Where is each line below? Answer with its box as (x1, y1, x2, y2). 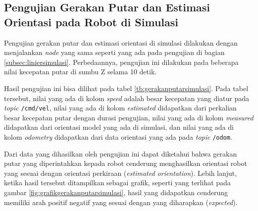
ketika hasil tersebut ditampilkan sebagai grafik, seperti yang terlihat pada (4, 177, 231, 188)
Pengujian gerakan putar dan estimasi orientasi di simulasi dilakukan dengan (4, 37, 238, 48)
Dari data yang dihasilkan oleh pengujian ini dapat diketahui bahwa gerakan (4, 148, 237, 158)
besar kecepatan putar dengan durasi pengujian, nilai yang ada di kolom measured (4, 112, 254, 122)
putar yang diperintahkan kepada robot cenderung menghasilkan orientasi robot (4, 158, 247, 168)
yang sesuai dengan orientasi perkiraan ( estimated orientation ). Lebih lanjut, (4, 167, 237, 178)
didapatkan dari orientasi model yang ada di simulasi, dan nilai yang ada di (4, 122, 234, 132)
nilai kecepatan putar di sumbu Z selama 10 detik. (4, 66, 157, 77)
